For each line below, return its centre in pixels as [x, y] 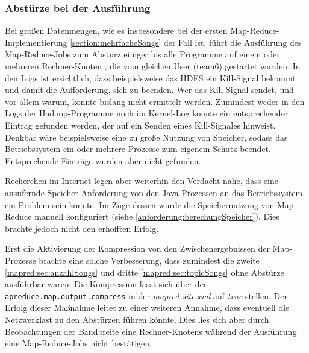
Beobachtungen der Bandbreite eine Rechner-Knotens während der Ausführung [151, 331]
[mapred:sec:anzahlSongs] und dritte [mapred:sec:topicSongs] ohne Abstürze [145, 272]
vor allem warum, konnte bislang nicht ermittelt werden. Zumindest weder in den [155, 101]
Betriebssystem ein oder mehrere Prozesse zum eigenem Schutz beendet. [138, 149]
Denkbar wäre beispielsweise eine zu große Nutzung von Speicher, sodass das [146, 137]
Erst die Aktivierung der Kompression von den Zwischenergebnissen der [137, 248]
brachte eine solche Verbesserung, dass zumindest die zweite [149, 260]
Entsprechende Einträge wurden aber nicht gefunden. [103, 160]
